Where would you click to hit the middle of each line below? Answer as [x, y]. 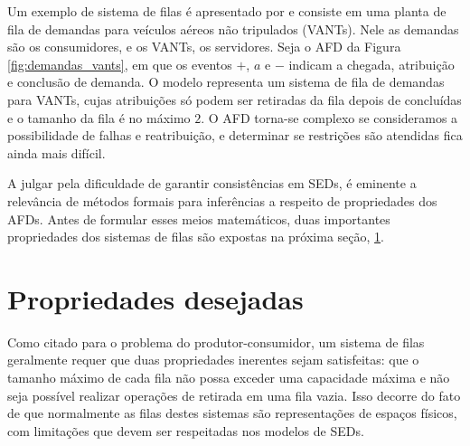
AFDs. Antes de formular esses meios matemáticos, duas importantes [199, 218]
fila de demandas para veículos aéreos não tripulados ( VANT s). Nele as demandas [233, 28]
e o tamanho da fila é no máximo [99, 117]
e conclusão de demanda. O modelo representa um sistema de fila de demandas [226, 82]
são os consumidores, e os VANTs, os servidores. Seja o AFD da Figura [204, 47]
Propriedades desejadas [155, 298]
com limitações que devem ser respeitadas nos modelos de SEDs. [186, 430]
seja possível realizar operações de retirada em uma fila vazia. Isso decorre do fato [234, 395]
